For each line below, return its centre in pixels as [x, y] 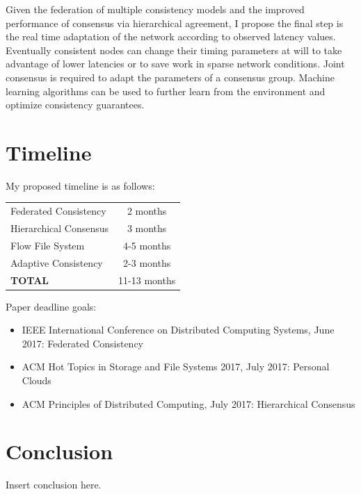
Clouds [37, 380]
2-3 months [147, 262]
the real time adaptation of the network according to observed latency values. [171, 36]
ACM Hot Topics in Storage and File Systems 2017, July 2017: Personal [176, 367]
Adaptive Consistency [57, 262]
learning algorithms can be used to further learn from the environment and [166, 91]
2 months [147, 211]
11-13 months [147, 280]
